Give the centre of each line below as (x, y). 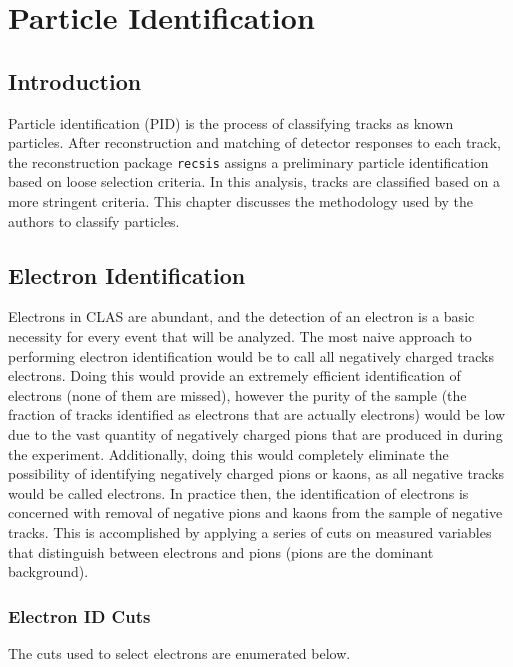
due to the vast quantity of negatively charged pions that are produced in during (255, 433)
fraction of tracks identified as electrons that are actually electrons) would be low (257, 414)
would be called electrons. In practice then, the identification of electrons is (238, 492)
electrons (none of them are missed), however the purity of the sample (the (237, 394)
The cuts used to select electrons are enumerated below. (179, 652)
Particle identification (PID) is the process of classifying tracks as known (231, 122)
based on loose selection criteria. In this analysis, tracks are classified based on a (254, 181)
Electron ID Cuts (79, 615)
